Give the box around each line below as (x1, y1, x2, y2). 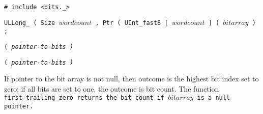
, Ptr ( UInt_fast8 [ (95, 19, 168, 26)
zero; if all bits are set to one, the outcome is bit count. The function (4, 83, 219, 94)
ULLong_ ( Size (4, 19, 55, 26)
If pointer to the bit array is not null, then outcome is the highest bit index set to (4, 73, 259, 84)
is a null (197, 94, 230, 102)
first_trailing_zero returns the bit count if (4, 94, 165, 102)
